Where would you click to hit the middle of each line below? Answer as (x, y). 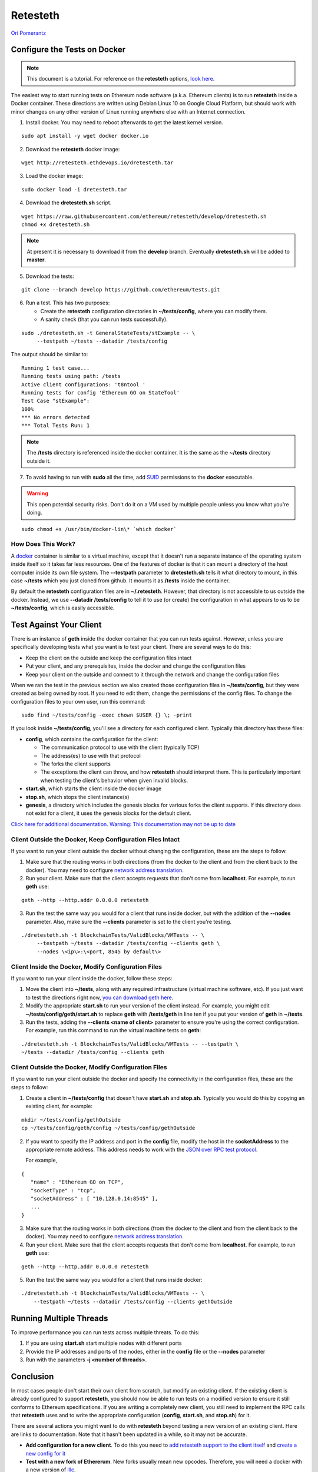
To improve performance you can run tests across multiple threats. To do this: (105, 1332)
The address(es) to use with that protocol (90, 755)
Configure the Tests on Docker (68, 50)
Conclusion (32, 1376)
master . (37, 260)
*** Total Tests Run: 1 (56, 426)
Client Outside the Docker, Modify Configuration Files (89, 1067)
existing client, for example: (59, 1106)
